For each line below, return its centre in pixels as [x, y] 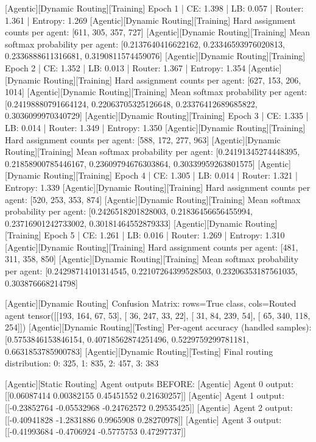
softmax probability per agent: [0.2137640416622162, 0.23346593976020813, [145, 44]
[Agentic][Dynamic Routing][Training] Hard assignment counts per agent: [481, [152, 247]
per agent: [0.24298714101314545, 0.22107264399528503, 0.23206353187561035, [151, 271]
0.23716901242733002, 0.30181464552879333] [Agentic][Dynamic [124, 223]
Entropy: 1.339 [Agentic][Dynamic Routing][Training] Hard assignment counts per [158, 187]
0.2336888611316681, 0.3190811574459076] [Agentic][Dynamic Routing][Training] [155, 56]
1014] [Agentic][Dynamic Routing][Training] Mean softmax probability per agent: [156, 92]
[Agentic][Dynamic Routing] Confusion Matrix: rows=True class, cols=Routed [151, 303]
